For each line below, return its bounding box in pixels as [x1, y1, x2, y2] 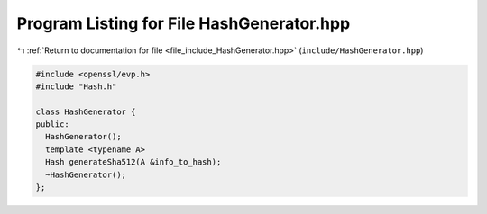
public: [35, 120, 69, 129]
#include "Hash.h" [35, 81, 117, 92]
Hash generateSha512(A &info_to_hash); [45, 157, 222, 167]
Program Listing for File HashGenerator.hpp [16, 13, 351, 33]
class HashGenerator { [35, 106, 136, 117]
